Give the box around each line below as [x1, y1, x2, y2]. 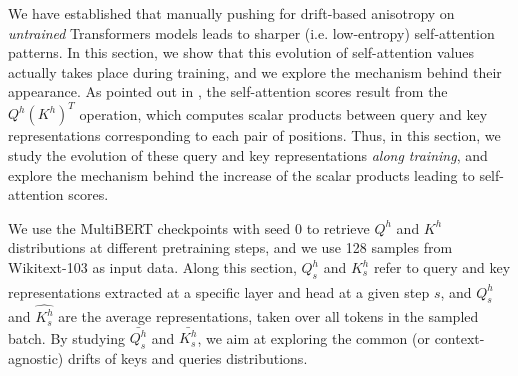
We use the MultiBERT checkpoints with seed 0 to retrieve [8, 217, 370, 238]
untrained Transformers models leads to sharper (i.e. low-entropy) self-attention [8, 22, 495, 43]
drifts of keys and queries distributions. [67, 348, 308, 369]
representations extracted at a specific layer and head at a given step [8, 281, 430, 302]
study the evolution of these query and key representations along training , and [8, 145, 488, 166]
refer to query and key [373, 257, 511, 278]
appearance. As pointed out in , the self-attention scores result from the [8, 81, 448, 102]
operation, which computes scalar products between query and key [79, 103, 488, 124]
